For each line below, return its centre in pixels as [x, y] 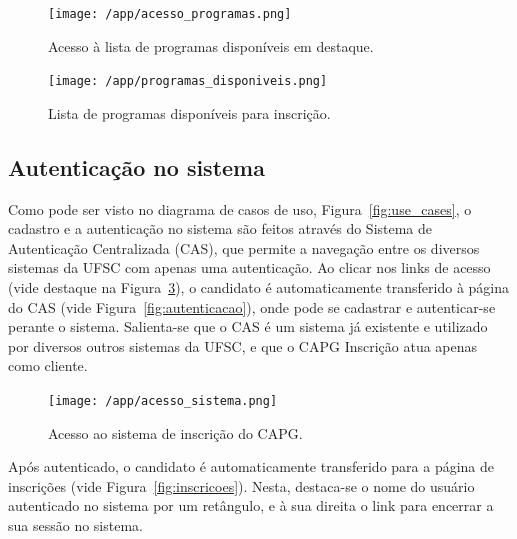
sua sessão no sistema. [75, 525]
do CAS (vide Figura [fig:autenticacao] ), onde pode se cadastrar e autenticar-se [252, 306]
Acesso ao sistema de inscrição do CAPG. [175, 432]
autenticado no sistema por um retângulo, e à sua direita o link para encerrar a [251, 505]
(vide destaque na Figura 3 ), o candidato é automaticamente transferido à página [259, 287]
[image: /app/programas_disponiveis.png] [188, 81]
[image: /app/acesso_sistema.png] [163, 401]
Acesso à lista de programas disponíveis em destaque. [211, 45]
